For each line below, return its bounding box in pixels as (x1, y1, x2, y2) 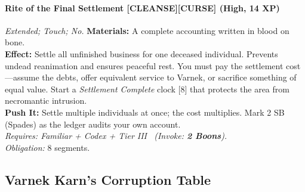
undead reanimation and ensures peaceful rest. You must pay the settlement (5, 59, 284, 72)
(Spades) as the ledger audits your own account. (5, 117, 181, 130)
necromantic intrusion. (5, 94, 87, 107)
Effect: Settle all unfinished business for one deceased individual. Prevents (5, 47, 278, 60)
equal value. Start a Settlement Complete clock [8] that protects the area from (5, 82, 289, 95)
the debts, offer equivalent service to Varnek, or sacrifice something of (42, 71, 297, 83)
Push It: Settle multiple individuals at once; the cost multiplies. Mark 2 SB (5, 106, 285, 118)
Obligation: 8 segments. (5, 141, 90, 153)
